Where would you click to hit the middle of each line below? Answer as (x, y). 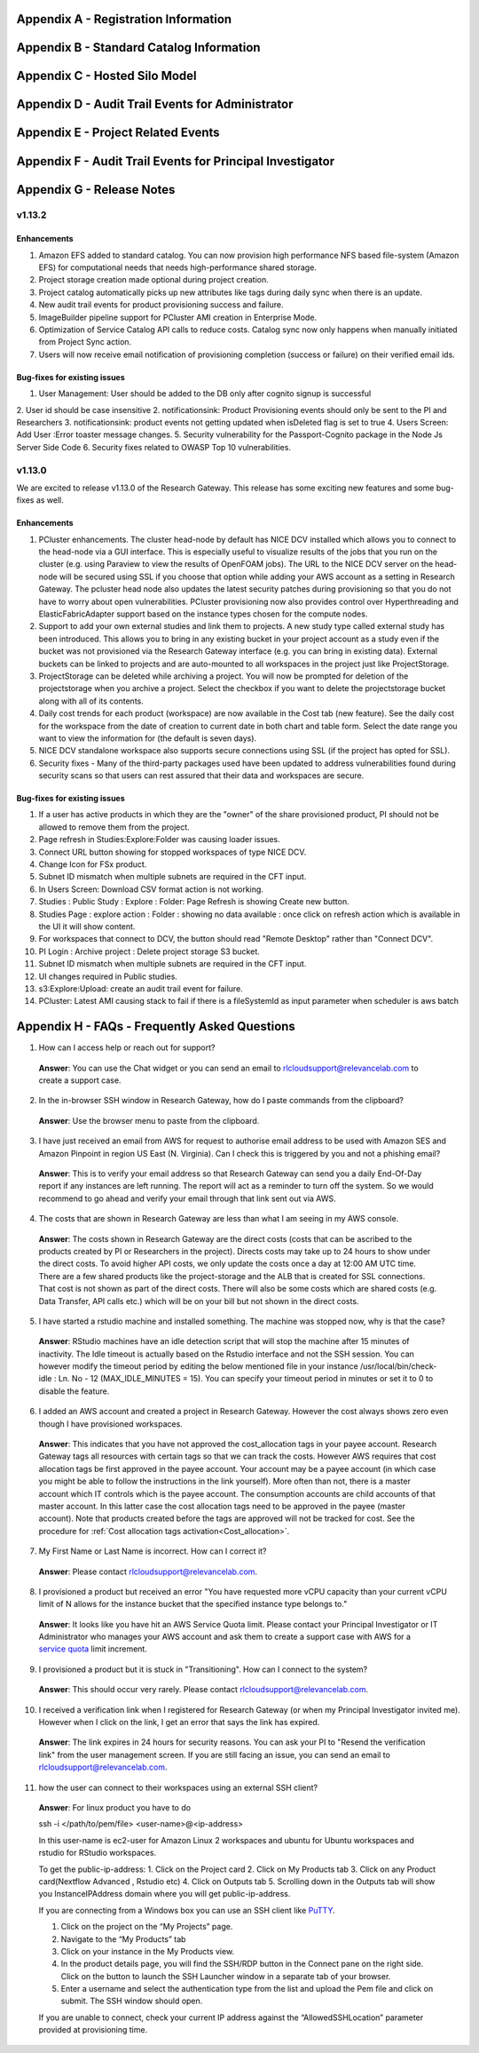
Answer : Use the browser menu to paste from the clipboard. (149, 1120)
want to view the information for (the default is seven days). (148, 738)
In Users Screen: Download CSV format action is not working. (151, 889)
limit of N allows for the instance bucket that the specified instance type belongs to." (193, 1604)
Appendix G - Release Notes (96, 190)
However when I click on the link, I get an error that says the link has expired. (179, 1723)
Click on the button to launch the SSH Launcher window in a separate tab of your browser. (226, 1976)
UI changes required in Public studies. (108, 976)
